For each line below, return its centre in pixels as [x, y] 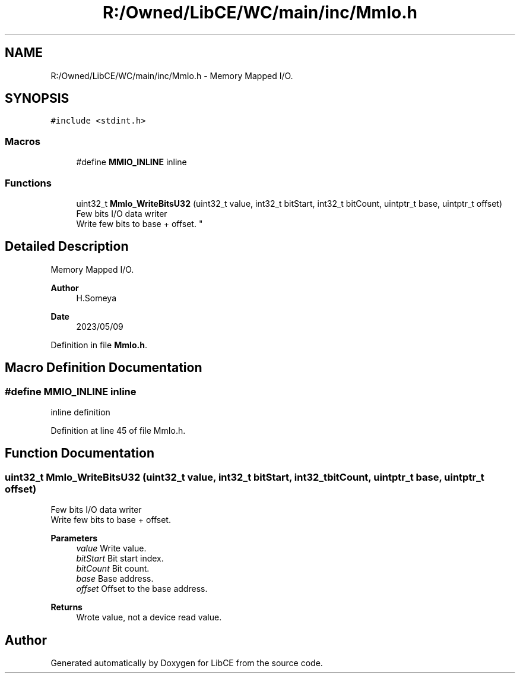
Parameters [74, 538]
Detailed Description [67, 247]
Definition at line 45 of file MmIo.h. [118, 431]
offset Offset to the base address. [142, 589]
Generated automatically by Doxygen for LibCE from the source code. [187, 663]
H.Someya [96, 298]
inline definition [80, 412]
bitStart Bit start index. [120, 559]
